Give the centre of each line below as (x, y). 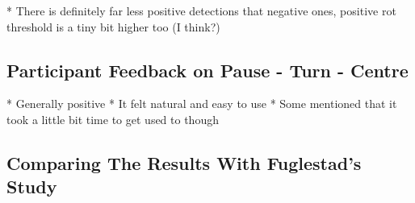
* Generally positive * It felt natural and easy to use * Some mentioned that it (202, 104)
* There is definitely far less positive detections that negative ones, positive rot (201, 10)
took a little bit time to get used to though (113, 119)
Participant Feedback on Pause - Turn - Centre (207, 70)
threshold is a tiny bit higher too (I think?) (113, 26)
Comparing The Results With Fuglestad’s (184, 162)
